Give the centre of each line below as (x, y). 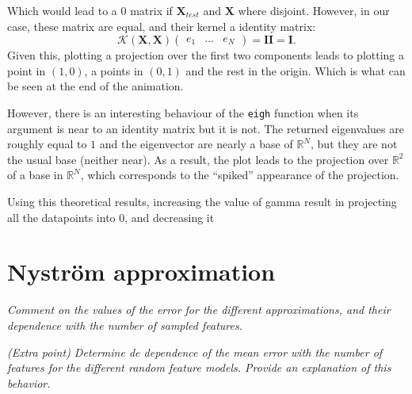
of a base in (35, 175)
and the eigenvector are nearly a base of (196, 144)
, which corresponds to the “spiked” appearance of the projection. (240, 175)
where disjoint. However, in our (314, 10)
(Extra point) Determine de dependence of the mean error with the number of (195, 352)
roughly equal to (47, 144)
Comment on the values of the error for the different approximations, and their (199, 310)
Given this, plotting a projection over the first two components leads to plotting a (206, 55)
